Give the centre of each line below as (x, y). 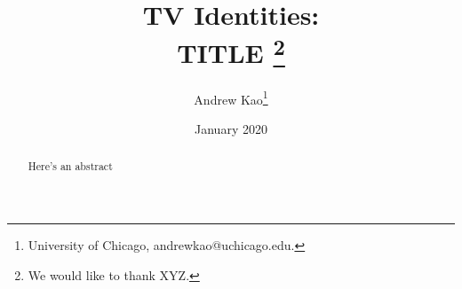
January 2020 (231, 128)
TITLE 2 (231, 51)
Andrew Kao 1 (231, 98)
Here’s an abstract (70, 166)
